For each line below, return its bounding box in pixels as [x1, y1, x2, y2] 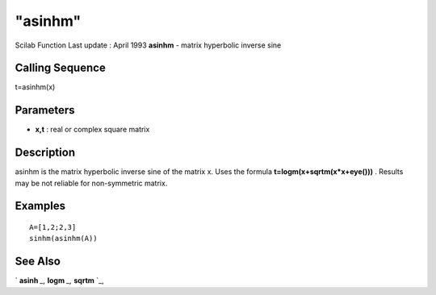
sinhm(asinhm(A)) [29, 234, 98, 243]
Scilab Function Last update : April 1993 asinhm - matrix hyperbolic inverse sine [15, 40, 282, 50]
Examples [15, 199, 66, 213]
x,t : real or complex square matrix [35, 125, 150, 135]
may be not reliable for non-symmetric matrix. [15, 178, 168, 188]
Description [15, 146, 76, 160]
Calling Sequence [15, 61, 107, 75]
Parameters [15, 103, 75, 117]
